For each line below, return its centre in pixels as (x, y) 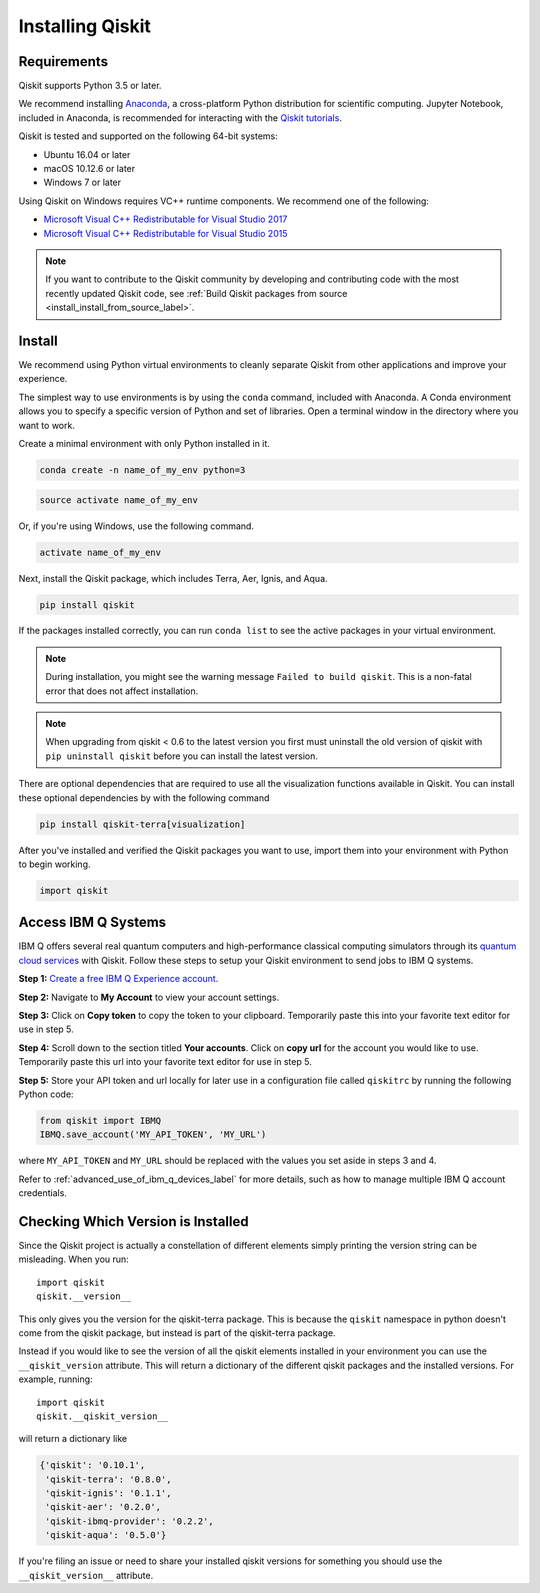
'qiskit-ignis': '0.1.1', (108, 1493)
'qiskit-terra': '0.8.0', (108, 1479)
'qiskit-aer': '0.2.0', (103, 1507)
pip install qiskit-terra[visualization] (142, 824)
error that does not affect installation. (122, 691)
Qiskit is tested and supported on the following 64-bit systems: (148, 136)
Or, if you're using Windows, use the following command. (136, 526)
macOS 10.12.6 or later (89, 169)
